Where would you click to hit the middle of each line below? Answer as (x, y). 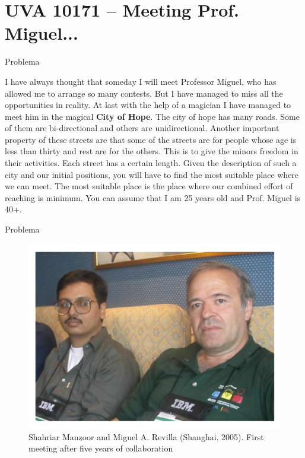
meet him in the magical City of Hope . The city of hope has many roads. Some (152, 116)
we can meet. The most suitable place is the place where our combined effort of (149, 186)
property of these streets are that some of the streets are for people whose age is (151, 139)
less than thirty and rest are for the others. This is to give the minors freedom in (152, 151)
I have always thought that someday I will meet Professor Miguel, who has (141, 81)
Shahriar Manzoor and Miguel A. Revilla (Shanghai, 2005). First (146, 436)
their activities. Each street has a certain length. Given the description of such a (151, 163)
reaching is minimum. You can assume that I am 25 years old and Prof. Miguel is (153, 197)
